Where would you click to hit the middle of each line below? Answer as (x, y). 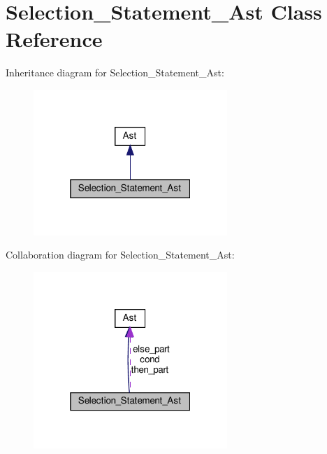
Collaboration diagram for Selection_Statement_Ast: (120, 255)
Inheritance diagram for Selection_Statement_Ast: (115, 73)
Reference (54, 39)
